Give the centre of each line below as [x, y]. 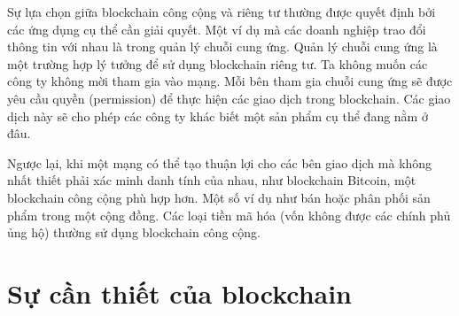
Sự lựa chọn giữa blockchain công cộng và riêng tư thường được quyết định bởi [222, 12]
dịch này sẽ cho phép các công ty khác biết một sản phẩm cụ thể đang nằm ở [218, 116]
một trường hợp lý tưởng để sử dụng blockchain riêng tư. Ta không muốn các [218, 63]
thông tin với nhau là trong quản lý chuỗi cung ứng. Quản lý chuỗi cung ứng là [222, 46]
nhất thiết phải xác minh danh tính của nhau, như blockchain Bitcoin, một [212, 180]
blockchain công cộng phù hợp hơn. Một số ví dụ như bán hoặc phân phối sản [219, 197]
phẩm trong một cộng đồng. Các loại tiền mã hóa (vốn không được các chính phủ [229, 215]
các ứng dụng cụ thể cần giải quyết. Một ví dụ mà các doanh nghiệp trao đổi [217, 29]
